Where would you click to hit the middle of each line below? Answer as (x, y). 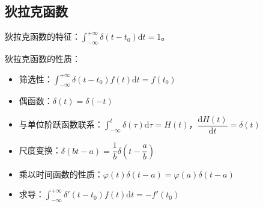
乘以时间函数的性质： (61, 174)
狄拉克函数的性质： (43, 58)
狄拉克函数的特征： (43, 36)
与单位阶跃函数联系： (61, 124)
